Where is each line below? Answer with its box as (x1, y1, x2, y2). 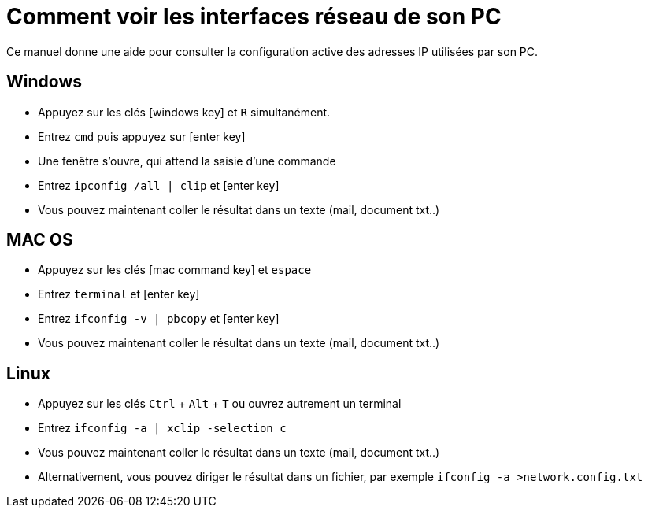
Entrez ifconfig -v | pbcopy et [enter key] (38, 312, 280, 326)
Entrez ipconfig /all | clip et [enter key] (38, 178, 280, 192)
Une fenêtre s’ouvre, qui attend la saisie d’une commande (38, 153, 336, 168)
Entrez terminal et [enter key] (38, 287, 200, 301)
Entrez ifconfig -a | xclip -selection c (38, 421, 287, 435)
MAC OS (6, 230, 73, 250)
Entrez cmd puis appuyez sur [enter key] (38, 129, 246, 143)
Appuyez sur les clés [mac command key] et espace (38, 263, 312, 277)
